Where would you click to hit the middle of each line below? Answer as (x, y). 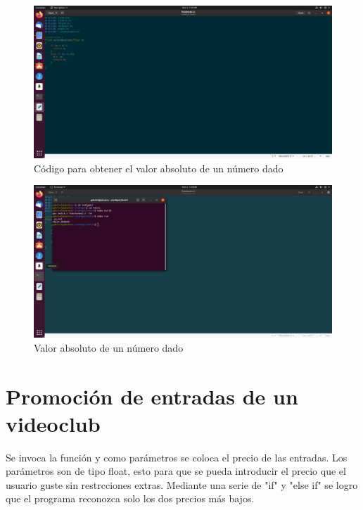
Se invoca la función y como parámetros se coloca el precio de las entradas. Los (177, 457)
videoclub (53, 423)
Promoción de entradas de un (152, 396)
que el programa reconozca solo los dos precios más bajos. (130, 498)
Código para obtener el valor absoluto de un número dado (159, 168)
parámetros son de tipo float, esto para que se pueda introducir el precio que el (176, 471)
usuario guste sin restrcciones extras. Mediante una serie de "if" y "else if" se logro (182, 484)
